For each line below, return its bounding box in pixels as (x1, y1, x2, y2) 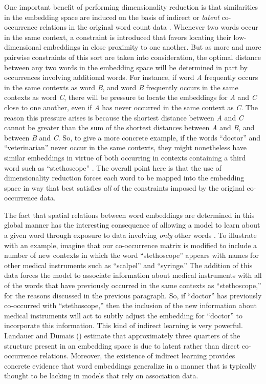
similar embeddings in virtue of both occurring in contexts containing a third (4, 152, 246, 163)
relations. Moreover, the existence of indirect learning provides (39, 350, 235, 361)
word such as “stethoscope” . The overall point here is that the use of (4, 162, 221, 173)
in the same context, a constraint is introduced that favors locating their (4, 31, 231, 42)
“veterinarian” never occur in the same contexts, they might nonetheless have (4, 142, 247, 153)
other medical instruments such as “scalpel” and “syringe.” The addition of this (4, 259, 253, 270)
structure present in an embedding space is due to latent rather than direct (4, 340, 240, 351)
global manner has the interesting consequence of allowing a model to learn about (4, 219, 260, 230)
